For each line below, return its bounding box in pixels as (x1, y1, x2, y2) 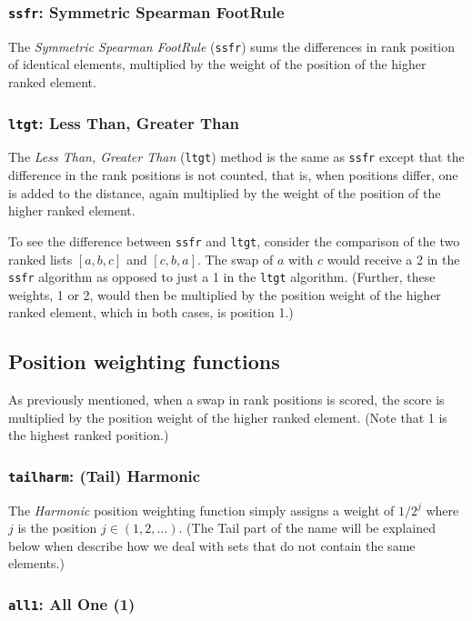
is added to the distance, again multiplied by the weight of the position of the (8, 183, 441, 202)
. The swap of (196, 249, 274, 268)
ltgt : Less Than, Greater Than (8, 111, 240, 134)
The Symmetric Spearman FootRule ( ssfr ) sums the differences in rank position (8, 36, 456, 55)
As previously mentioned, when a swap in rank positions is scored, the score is (8, 390, 445, 409)
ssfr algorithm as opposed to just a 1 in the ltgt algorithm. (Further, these (8, 267, 436, 286)
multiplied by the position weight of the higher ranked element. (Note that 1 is (8, 407, 447, 426)
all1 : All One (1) (8, 593, 136, 615)
